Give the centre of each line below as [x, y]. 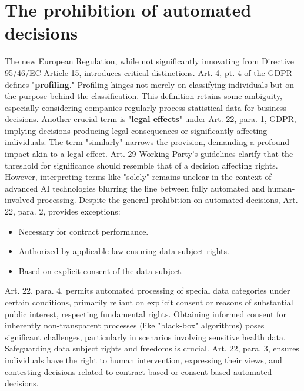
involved [20, 200]
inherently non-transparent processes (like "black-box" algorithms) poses [135, 325]
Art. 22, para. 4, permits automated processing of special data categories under [148, 290]
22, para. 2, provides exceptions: [63, 211]
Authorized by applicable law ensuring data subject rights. [124, 251]
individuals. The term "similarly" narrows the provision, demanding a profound [147, 142]
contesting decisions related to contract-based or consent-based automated [138, 371]
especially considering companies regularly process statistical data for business [146, 107]
